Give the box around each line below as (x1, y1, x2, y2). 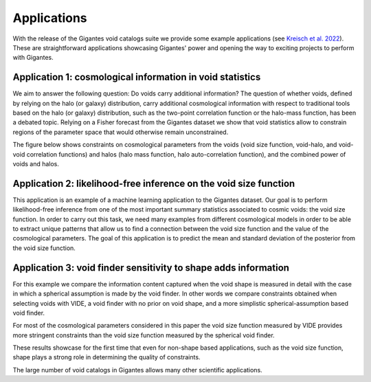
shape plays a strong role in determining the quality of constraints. (12, 353, 201, 361)
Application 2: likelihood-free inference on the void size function (12, 177, 295, 189)
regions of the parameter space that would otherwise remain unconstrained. (12, 128, 229, 136)
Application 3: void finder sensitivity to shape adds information (12, 262, 290, 273)
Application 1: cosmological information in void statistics (12, 71, 261, 83)
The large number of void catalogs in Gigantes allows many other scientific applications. (12, 366, 262, 374)
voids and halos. (12, 159, 60, 168)
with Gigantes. (12, 54, 54, 62)
